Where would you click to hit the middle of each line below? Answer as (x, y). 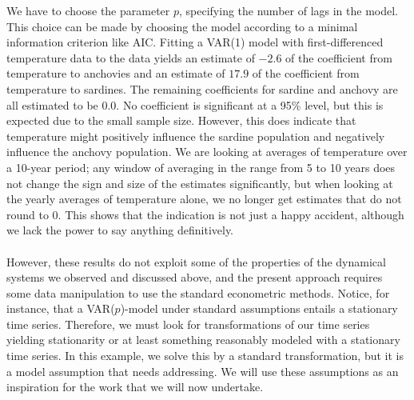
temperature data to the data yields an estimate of (131, 57)
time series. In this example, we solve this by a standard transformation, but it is (205, 356)
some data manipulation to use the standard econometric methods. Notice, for (198, 292)
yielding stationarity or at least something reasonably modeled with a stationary (203, 340)
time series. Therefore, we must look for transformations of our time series (188, 324)
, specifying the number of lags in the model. (289, 10)
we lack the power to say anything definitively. (120, 230)
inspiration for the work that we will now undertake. (135, 387)
